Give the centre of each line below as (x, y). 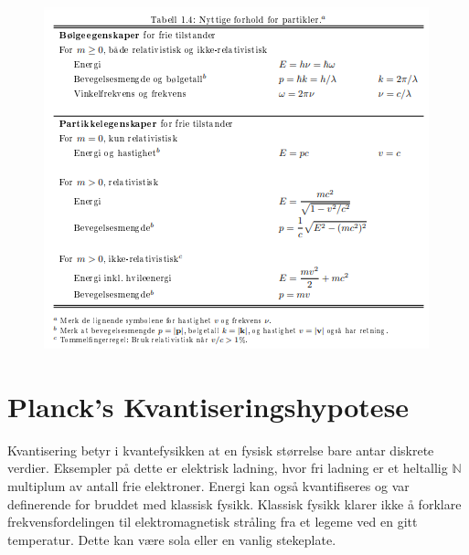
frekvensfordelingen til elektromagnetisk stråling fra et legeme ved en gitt (213, 522)
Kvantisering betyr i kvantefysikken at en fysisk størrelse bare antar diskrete (221, 450)
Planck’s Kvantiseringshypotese (208, 406)
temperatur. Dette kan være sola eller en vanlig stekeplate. (172, 539)
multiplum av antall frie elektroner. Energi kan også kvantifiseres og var (208, 485)
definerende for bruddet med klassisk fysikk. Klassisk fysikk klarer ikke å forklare (234, 503)
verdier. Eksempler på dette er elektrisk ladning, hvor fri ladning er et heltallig (228, 468)
